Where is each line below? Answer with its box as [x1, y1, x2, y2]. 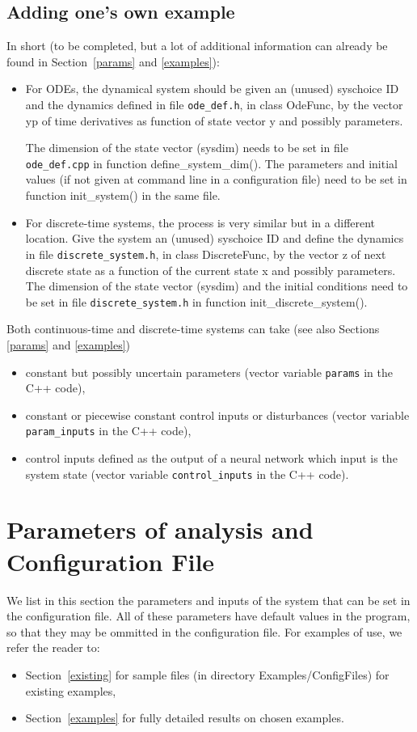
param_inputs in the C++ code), [25, 422, 192, 439]
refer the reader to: [6, 639, 100, 656]
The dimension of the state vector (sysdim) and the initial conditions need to [25, 277, 408, 294]
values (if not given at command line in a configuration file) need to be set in [25, 171, 407, 188]
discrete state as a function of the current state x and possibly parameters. [25, 261, 396, 278]
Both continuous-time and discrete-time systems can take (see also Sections [6, 320, 380, 337]
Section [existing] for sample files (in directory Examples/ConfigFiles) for [25, 666, 390, 683]
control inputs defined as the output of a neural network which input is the [25, 450, 398, 467]
